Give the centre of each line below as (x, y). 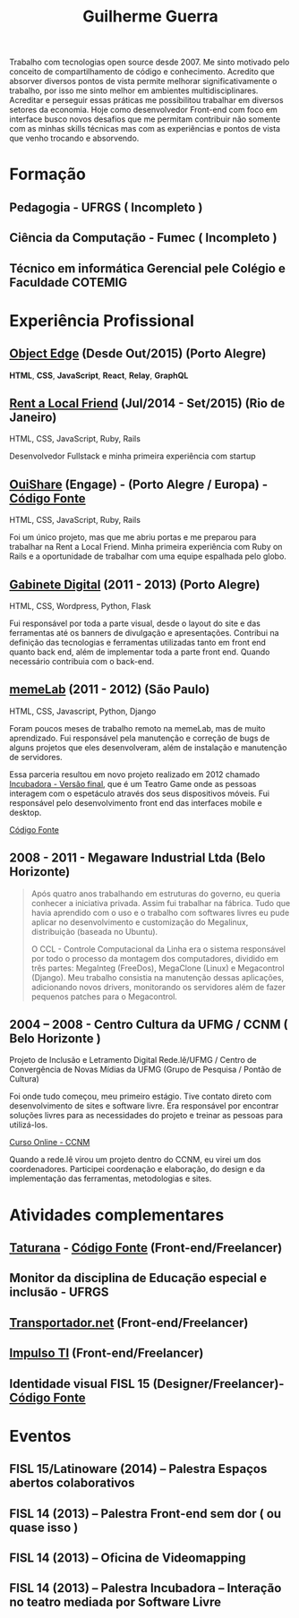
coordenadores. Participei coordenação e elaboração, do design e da (137, 1169)
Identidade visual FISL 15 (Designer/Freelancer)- (147, 1384)
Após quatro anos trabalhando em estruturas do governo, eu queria (156, 894)
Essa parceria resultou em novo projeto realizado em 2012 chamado (135, 774)
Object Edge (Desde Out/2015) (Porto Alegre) (138, 354)
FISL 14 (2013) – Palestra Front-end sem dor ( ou (145, 1514)
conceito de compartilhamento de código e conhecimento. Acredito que (142, 72)
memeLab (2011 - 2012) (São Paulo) (110, 690)
